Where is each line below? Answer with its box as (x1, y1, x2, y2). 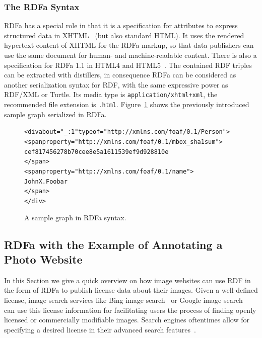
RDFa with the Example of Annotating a (4, 236, 223, 252)
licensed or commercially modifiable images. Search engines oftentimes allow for (4, 314, 249, 325)
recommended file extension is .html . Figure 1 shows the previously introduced (4, 99, 249, 110)
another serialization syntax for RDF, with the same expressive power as (4, 79, 228, 90)
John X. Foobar (24, 178, 68, 185)
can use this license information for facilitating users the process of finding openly (4, 304, 256, 315)
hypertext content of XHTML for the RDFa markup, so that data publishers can (4, 40, 254, 50)
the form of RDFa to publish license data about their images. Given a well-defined (4, 285, 258, 295)
